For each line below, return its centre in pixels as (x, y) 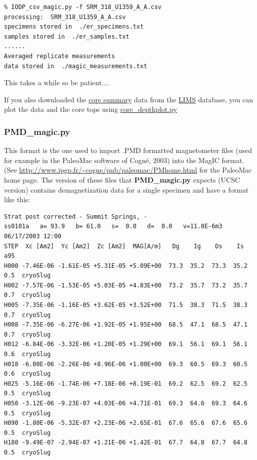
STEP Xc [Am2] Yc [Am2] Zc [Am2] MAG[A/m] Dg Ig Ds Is (124, 246)
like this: (17, 199)
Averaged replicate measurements (59, 56)
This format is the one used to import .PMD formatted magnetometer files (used (128, 150)
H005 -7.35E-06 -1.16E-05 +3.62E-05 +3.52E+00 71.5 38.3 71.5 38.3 (126, 305)
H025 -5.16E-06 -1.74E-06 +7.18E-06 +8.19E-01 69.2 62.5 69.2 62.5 (126, 384)
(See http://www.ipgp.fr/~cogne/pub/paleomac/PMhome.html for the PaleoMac (128, 170)
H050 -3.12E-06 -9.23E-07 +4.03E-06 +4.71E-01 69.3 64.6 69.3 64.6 (126, 403)
